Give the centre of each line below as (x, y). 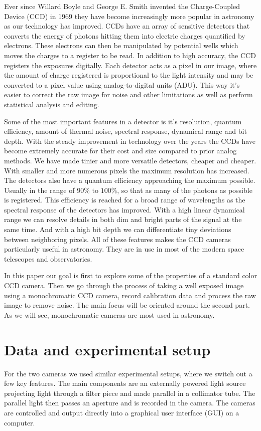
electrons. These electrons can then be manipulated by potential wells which (121, 45)
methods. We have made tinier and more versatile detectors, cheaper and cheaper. (130, 160)
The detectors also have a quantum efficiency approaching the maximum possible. (130, 180)
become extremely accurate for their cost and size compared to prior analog (120, 151)
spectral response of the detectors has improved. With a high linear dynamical (124, 209)
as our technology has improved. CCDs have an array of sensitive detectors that (127, 26)
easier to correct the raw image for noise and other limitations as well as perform (128, 94)
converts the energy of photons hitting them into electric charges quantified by (125, 35)
